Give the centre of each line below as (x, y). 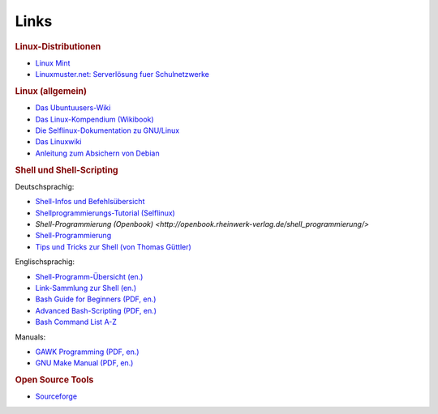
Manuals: (30, 337)
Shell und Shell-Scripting (67, 170)
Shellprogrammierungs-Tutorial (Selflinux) (105, 213)
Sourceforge (56, 396)
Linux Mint (53, 63)
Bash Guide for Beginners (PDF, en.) (96, 299)
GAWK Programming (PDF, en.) (87, 352)
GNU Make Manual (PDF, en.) (84, 363)
